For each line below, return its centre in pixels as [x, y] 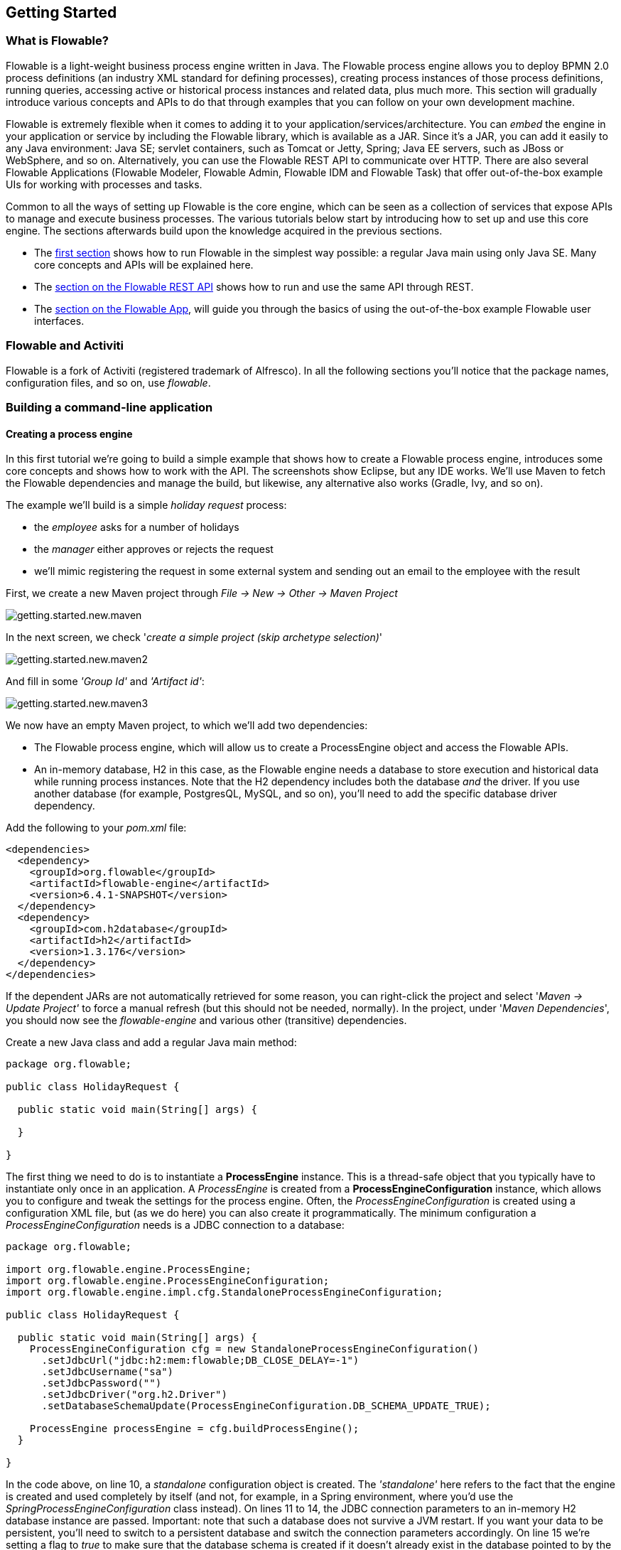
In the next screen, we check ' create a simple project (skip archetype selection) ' [194, 637]
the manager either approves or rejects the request [154, 549]
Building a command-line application [109, 407]
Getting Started [61, 12]
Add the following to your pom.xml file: [96, 828]
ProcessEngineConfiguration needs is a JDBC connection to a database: [175, 1225]
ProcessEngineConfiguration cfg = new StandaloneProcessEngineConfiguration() [254, 1349]
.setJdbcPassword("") [102, 1383]
